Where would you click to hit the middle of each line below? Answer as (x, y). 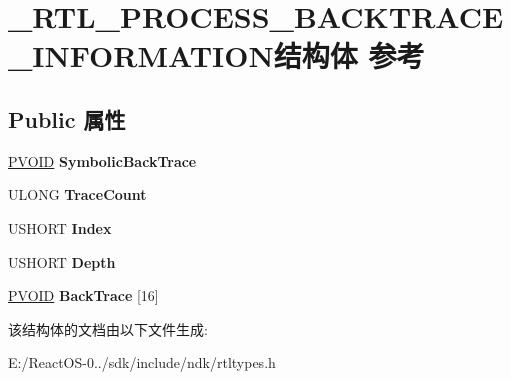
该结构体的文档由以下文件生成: (108, 328)
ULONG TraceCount (77, 194)
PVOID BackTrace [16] (83, 295)
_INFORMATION (141, 55)
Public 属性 (67, 118)
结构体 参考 (349, 55)
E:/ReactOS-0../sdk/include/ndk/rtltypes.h (142, 362)
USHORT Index (60, 227)
